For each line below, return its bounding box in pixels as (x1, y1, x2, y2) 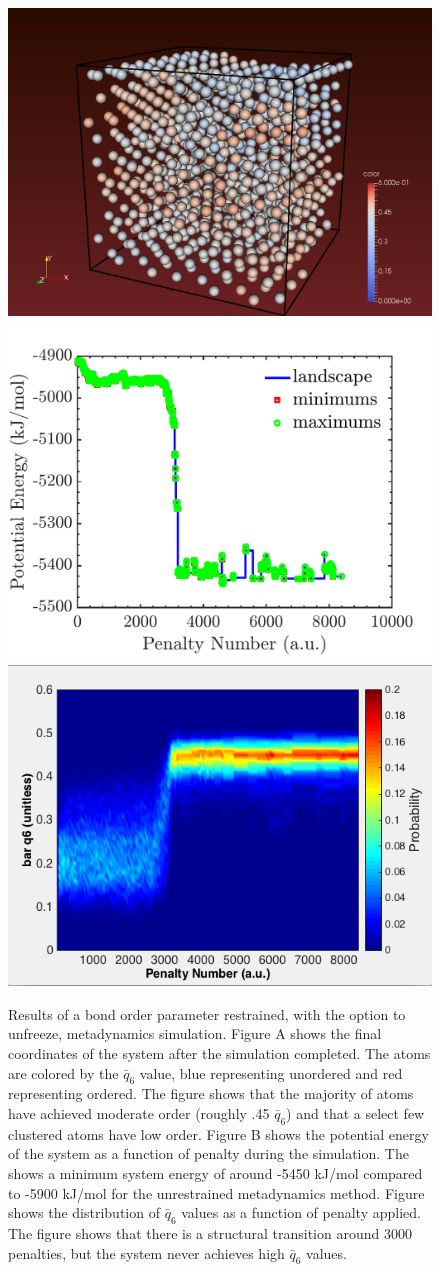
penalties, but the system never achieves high (8, 1242, 285, 1263)
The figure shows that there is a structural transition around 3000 (8, 1222, 412, 1243)
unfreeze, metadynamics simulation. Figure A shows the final (8, 1023, 382, 1044)
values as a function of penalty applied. (181, 1202, 421, 1223)
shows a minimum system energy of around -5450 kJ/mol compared (8, 1162, 423, 1183)
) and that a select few (286, 1102, 425, 1123)
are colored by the (8, 1062, 119, 1083)
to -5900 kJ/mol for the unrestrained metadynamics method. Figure (8, 1182, 425, 1203)
